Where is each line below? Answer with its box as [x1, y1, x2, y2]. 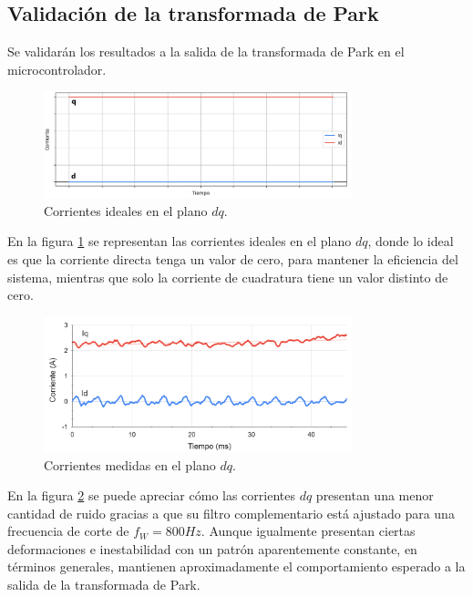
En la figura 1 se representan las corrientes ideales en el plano [7, 232, 352, 251]
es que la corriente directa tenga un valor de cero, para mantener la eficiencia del [7, 250, 458, 269]
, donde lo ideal [367, 232, 454, 251]
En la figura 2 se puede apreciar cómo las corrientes [7, 486, 295, 505]
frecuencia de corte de [7, 521, 129, 540]
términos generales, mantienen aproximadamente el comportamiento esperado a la [7, 557, 466, 576]
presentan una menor [315, 486, 434, 505]
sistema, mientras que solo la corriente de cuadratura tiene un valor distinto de [7, 267, 448, 286]
